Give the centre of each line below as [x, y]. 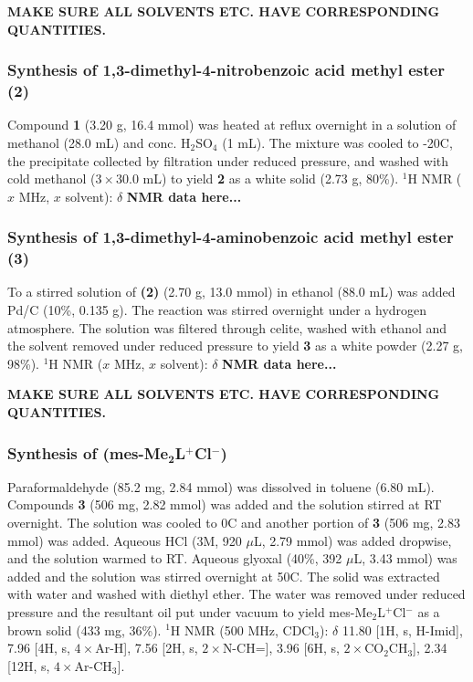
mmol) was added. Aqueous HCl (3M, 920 [125, 540]
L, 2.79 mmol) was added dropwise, [352, 540]
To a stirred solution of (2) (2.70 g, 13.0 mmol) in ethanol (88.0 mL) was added [231, 292]
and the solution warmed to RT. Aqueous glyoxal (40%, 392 [175, 558]
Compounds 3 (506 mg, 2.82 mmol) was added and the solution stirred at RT [225, 504]
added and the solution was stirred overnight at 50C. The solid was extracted [224, 576]
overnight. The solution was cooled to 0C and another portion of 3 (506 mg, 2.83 [234, 522]
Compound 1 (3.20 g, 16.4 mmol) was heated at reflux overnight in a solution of [232, 125]
